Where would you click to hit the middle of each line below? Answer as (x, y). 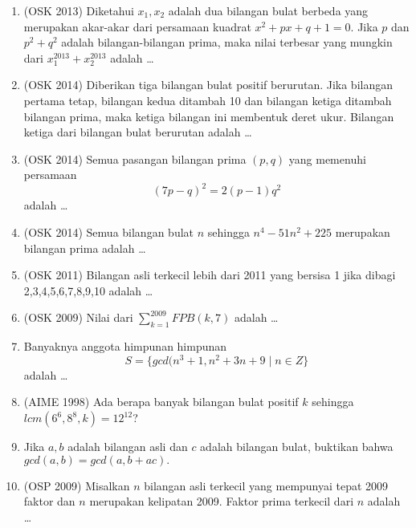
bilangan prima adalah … (85, 248)
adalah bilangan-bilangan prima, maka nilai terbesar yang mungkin (227, 42)
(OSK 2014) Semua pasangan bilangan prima (135, 158)
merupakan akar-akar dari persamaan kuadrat (137, 26)
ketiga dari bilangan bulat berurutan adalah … (138, 132)
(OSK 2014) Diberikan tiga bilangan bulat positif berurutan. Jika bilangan (208, 85)
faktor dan (49, 501)
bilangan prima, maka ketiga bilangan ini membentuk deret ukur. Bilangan (209, 116)
